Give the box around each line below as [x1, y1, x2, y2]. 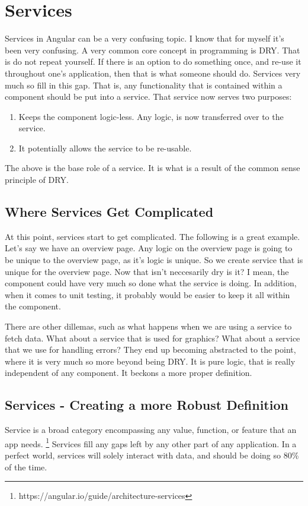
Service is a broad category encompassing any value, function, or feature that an [5, 423, 297, 436]
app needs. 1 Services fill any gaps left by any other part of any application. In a [5, 435, 297, 450]
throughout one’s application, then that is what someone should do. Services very [5, 67, 301, 79]
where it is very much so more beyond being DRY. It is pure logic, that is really [5, 355, 296, 367]
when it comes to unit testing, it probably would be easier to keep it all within [5, 288, 290, 301]
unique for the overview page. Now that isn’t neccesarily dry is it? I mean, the [5, 265, 289, 277]
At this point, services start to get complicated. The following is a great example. [5, 230, 300, 242]
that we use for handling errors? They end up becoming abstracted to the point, [5, 343, 296, 356]
